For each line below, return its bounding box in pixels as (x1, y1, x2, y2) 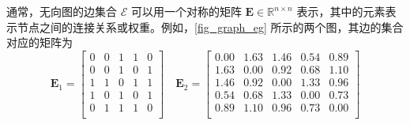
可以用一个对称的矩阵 (130, 3, 242, 19)
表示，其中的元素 (296, 3, 386, 19)
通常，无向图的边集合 (6, 3, 117, 19)
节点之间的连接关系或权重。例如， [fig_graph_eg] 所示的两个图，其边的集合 (17, 18, 404, 35)
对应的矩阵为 (6, 34, 73, 51)
